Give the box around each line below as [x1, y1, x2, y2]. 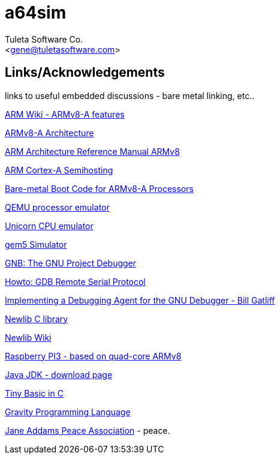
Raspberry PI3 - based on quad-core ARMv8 [5, 350, 182, 361]
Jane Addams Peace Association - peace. [5, 425, 170, 436]
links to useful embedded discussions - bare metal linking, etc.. [5, 90, 255, 101]
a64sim [5, 2, 67, 23]
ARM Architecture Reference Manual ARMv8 [5, 146, 180, 157]
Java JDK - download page [5, 369, 113, 380]
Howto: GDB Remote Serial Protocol [5, 276, 146, 287]
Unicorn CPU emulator [5, 220, 94, 231]
